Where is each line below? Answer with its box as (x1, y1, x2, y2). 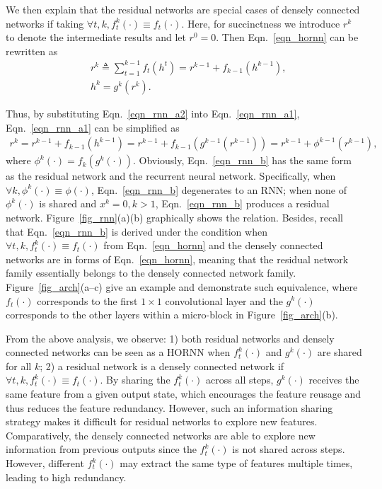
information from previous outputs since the (6, 442, 197, 456)
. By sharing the (100, 372, 170, 387)
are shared (317, 345, 362, 359)
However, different (6, 456, 84, 471)
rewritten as (6, 43, 58, 58)
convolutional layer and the (165, 293, 283, 308)
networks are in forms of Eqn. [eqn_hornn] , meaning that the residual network (6, 251, 349, 266)
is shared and (39, 196, 97, 211)
